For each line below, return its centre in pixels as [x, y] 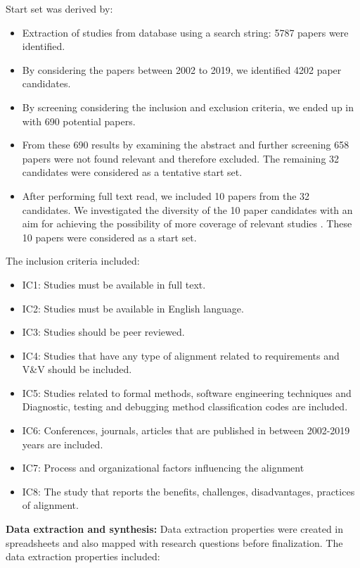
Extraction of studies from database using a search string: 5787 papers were [185, 32]
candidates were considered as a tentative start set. [132, 172]
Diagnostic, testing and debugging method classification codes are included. [185, 406]
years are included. [63, 444]
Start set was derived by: [59, 8]
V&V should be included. [77, 369]
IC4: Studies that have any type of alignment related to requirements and [181, 355]
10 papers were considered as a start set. [109, 237]
